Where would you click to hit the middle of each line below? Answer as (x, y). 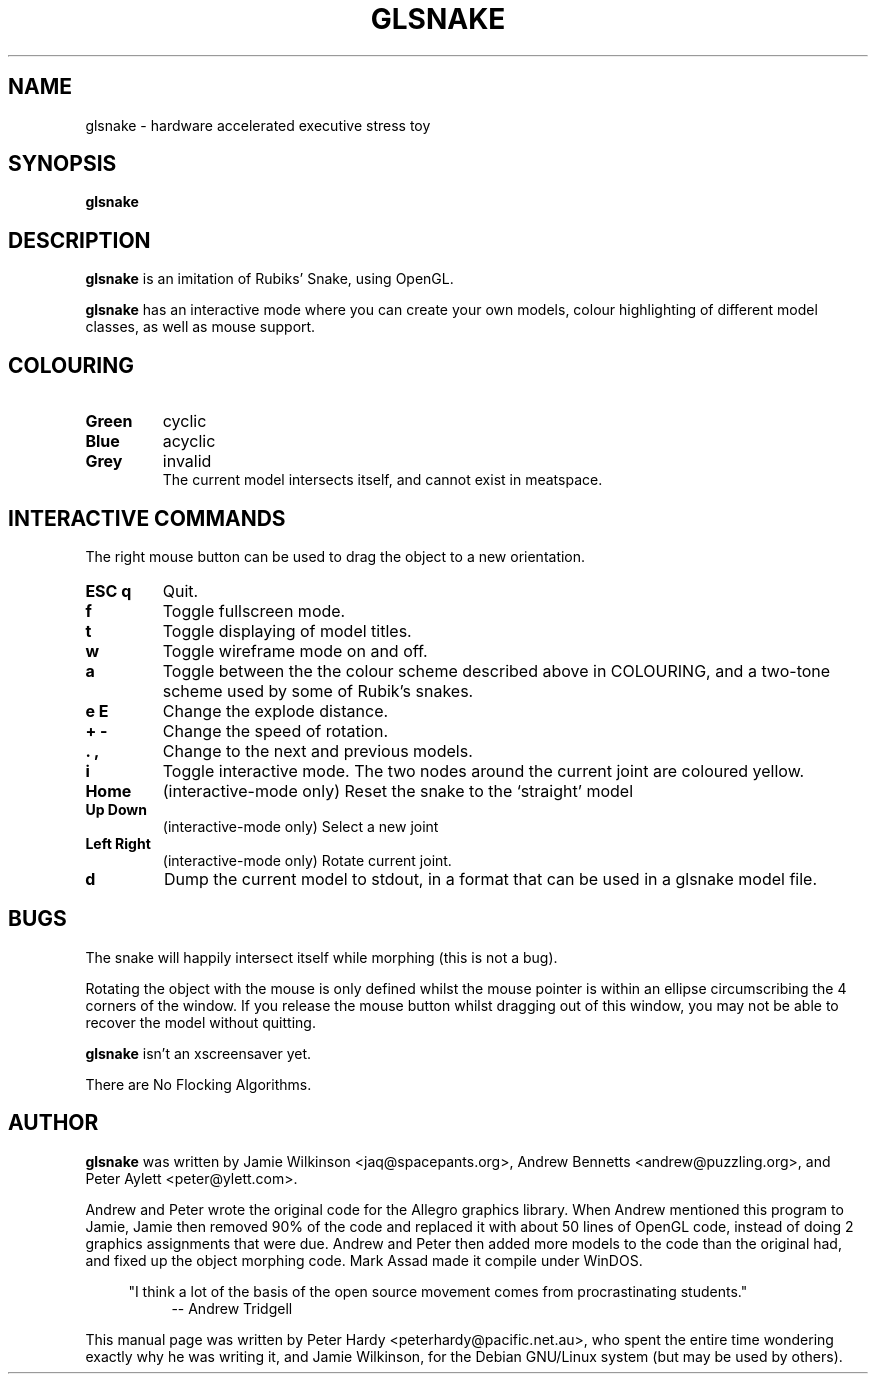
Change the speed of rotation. (275, 730)
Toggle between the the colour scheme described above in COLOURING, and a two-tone (496, 670)
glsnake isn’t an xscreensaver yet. (198, 1053)
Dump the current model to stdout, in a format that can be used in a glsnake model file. (490, 878)
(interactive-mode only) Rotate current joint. (307, 860)
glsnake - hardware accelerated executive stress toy (258, 125)
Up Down (116, 809)
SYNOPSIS (62, 164)
